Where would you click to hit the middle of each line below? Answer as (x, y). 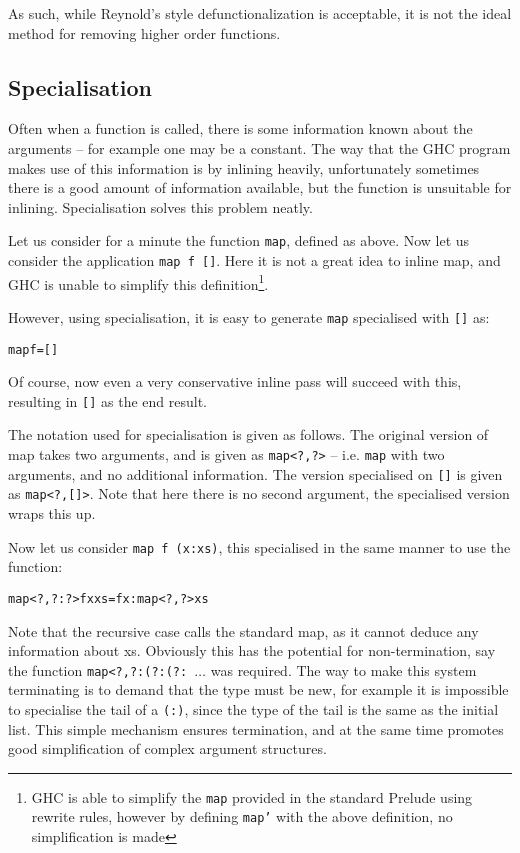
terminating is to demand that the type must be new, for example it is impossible (258, 689)
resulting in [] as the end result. (107, 400)
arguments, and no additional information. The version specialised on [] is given (255, 473)
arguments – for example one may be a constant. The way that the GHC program (259, 147)
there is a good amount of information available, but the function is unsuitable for (260, 187)
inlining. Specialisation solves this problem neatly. (160, 206)
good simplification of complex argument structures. (167, 748)
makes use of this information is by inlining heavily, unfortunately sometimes (244, 167)
